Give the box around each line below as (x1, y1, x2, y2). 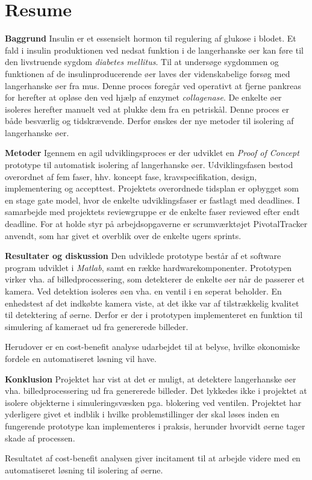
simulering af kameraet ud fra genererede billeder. (5, 320, 189, 332)
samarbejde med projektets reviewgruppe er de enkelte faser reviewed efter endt (5, 205, 300, 218)
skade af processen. (5, 431, 75, 444)
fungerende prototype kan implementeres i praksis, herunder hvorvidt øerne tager (5, 419, 305, 432)
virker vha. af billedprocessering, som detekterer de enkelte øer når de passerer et (5, 273, 305, 285)
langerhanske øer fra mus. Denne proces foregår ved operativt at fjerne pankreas (5, 79, 302, 92)
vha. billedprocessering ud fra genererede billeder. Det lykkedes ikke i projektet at (5, 384, 307, 397)
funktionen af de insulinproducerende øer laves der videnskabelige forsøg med (5, 67, 290, 79)
